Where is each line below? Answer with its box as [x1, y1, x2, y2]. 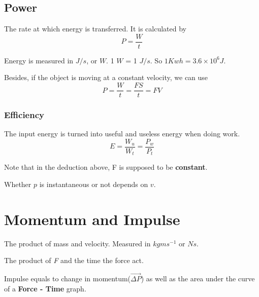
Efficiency [4, 108, 44, 121]
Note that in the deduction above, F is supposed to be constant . [4, 162, 208, 172]
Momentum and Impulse [4, 208, 180, 229]
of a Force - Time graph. [4, 283, 86, 293]
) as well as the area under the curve [141, 273, 255, 284]
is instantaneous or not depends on [39, 179, 148, 190]
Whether [4, 179, 31, 190]
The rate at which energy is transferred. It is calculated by [4, 23, 186, 34]
